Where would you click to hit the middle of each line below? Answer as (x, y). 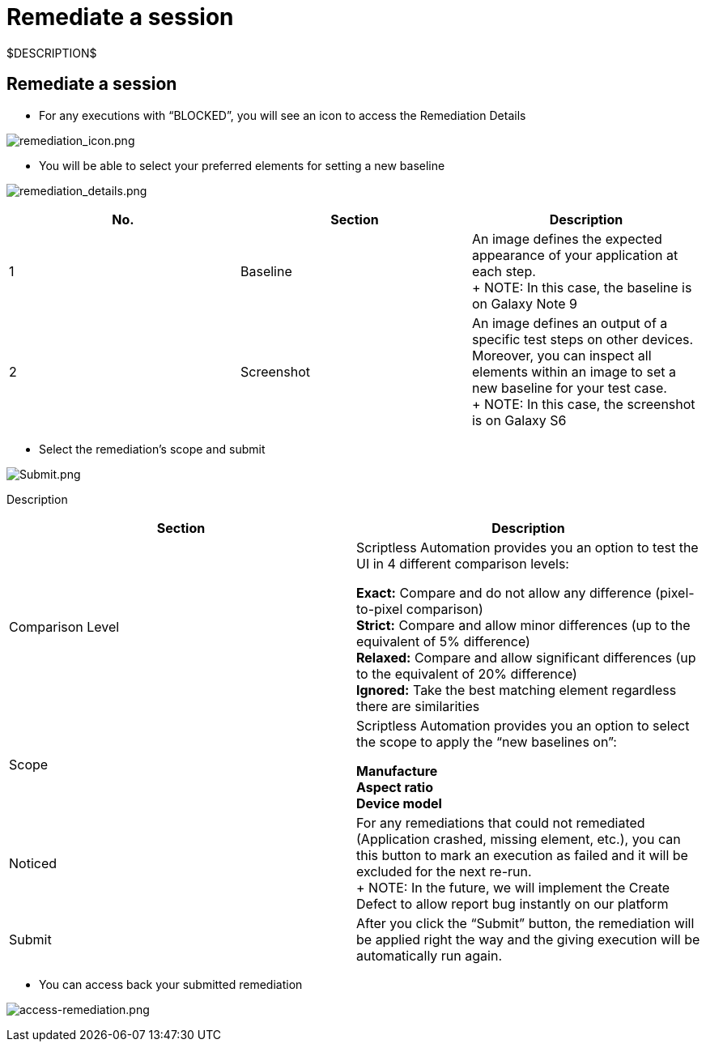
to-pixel (380, 609)
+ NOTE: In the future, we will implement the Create (513, 887)
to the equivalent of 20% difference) (467, 673)
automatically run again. (429, 955)
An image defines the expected (567, 239)
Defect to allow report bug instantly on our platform (512, 903)
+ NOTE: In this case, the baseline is (582, 287)
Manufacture (397, 771)
